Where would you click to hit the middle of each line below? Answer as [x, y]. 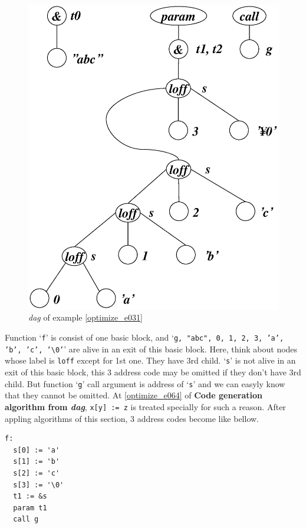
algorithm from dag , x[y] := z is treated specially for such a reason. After [145, 406]
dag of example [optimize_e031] [85, 317]
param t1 [30, 508]
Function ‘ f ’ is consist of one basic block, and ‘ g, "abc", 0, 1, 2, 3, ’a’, [144, 337]
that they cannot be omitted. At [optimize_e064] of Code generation [134, 395]
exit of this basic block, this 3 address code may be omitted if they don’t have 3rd [153, 372]
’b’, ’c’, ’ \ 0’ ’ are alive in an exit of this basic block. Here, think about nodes [151, 349]
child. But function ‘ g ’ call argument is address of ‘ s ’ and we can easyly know [145, 383]
